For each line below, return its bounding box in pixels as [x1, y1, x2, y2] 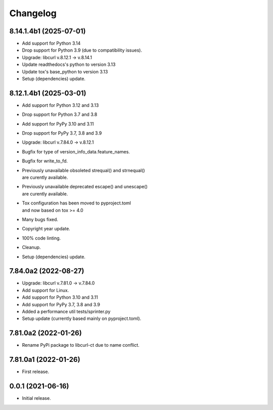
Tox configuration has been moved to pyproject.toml [22, 200, 131, 206]
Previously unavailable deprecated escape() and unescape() [22, 184, 148, 190]
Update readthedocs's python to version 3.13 [22, 61, 116, 68]
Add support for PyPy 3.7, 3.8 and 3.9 [22, 301, 101, 307]
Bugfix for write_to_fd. [22, 158, 68, 164]
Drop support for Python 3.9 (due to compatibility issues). [22, 47, 143, 53]
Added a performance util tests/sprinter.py [22, 309, 111, 315]
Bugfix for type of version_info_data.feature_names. [22, 148, 130, 154]
